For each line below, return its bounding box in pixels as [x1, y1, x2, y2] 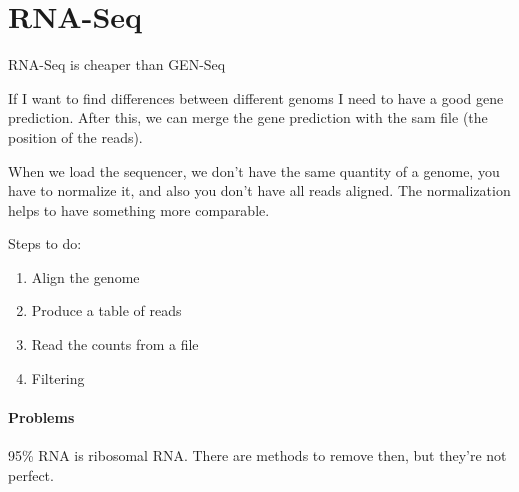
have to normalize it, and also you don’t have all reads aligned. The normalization [8, 180, 511, 201]
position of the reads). [8, 126, 143, 147]
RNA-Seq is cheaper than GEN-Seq [8, 54, 226, 75]
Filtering [31, 367, 85, 388]
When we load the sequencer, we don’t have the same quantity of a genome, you [8, 160, 500, 181]
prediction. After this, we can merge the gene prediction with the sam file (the [8, 107, 488, 128]
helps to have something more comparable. [8, 199, 270, 220]
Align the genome [31, 266, 140, 287]
